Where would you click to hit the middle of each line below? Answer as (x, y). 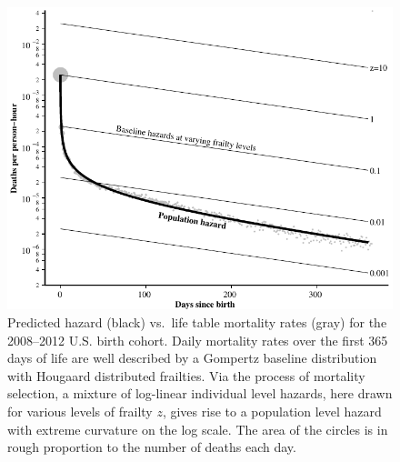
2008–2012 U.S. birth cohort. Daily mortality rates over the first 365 (198, 340)
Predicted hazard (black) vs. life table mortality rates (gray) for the (197, 322)
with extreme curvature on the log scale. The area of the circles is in (198, 429)
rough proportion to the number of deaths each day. (152, 447)
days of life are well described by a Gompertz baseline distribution (192, 358)
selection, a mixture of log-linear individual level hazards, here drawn (200, 393)
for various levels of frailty (80, 411)
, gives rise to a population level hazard (272, 411)
